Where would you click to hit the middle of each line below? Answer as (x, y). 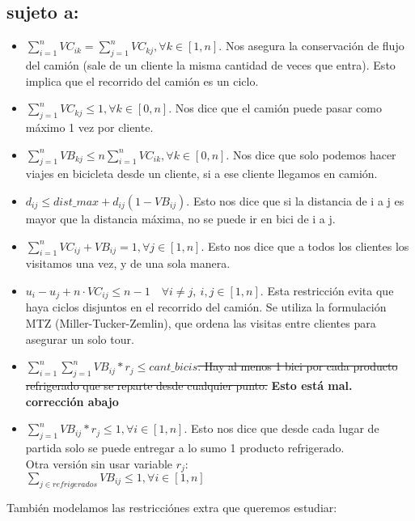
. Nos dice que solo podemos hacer (311, 154)
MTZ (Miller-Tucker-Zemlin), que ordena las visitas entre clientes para (201, 323)
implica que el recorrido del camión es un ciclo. (142, 80)
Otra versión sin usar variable (99, 463)
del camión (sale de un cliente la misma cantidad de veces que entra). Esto (210, 65)
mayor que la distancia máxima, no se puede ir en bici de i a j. (180, 218)
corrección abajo (72, 401)
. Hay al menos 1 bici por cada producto (298, 366)
